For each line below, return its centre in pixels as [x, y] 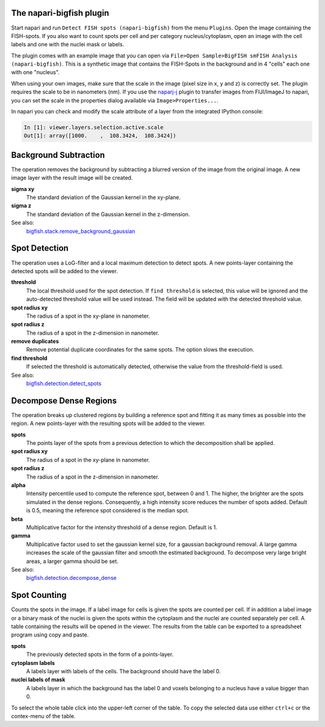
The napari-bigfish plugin [60, 13]
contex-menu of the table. [43, 716]
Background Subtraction [58, 155]
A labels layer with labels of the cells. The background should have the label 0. [123, 671]
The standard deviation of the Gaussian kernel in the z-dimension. [108, 214]
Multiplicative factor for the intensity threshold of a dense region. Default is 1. [122, 527]
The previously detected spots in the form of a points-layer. [100, 655]
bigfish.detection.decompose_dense [71, 578]
